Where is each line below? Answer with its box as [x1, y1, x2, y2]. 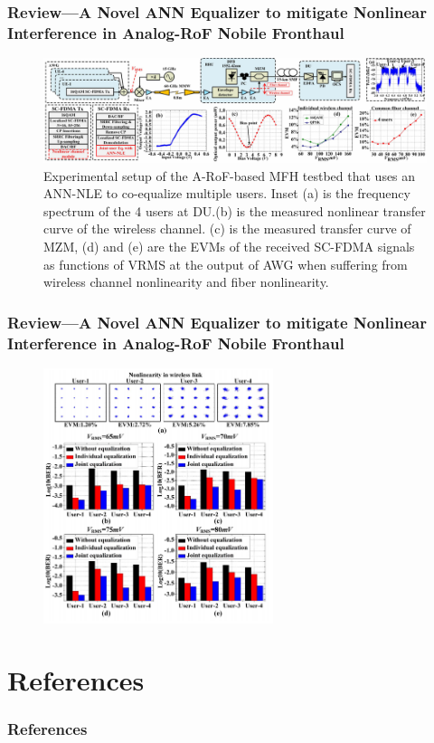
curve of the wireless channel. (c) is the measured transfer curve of [43, 219, 411, 238]
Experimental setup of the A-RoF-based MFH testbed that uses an [43, 166, 416, 185]
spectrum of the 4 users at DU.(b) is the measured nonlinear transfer [43, 201, 426, 220]
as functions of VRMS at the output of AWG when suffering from [43, 254, 408, 273]
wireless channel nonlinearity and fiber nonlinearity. [43, 272, 329, 291]
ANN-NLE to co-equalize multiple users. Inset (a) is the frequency [43, 184, 410, 203]
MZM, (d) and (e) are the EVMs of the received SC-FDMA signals [43, 237, 415, 256]
